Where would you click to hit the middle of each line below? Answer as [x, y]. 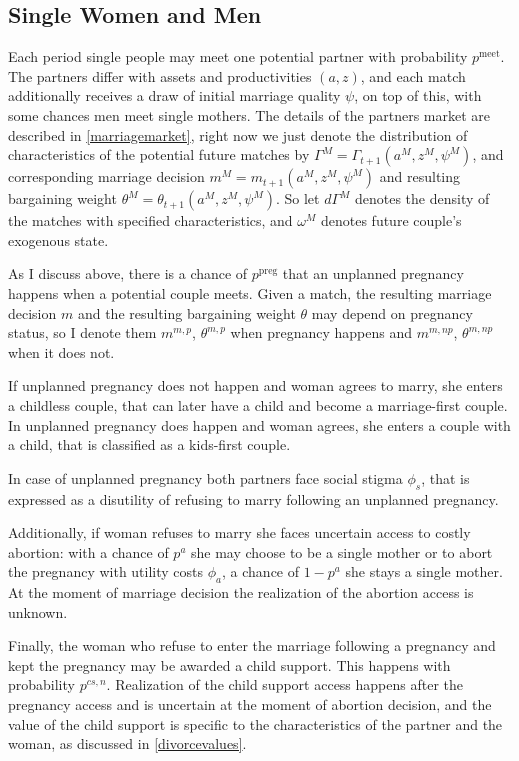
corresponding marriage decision [106, 176]
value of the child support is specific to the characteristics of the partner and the [255, 723]
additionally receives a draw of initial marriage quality [174, 95]
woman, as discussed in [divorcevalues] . [127, 743]
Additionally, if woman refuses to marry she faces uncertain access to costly [239, 532]
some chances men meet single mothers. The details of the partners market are [249, 114]
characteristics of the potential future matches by [159, 154]
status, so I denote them [82, 332]
